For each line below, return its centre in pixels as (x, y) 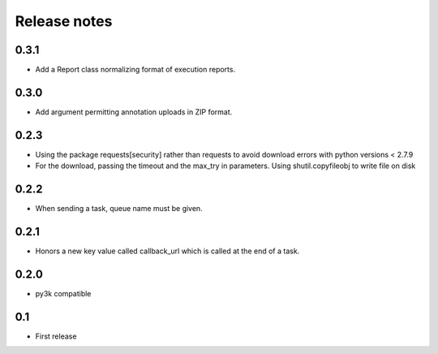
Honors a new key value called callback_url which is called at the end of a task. (167, 251)
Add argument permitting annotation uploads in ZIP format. (134, 112)
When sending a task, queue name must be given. (119, 209)
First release (56, 336)
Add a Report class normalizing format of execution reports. (135, 70)
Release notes (64, 21)
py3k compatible (63, 293)
